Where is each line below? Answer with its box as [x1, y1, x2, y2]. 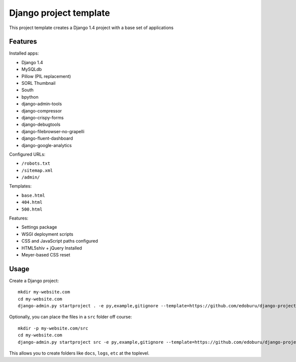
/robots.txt [21, 161, 50, 166]
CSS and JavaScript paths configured [21, 238, 98, 244]
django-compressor [21, 108, 62, 113]
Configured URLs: [9, 151, 45, 157]
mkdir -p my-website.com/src [18, 326, 88, 331]
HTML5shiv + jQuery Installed [21, 245, 82, 251]
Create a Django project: [9, 278, 59, 284]
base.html [21, 192, 45, 198]
